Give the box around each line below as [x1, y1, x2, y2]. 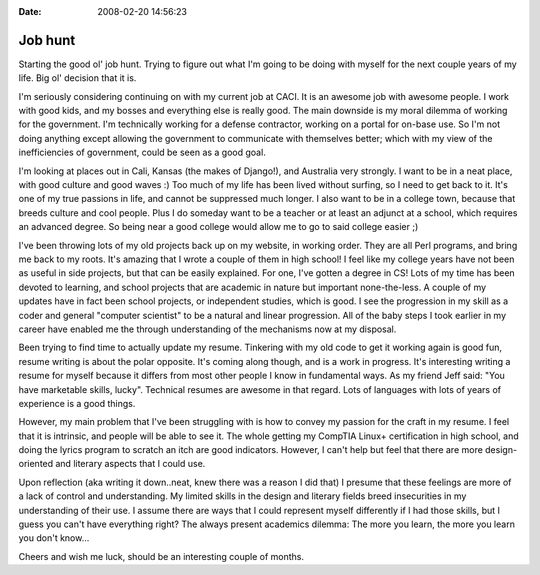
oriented [18, 458, 54, 470]
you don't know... [18, 532, 90, 544]
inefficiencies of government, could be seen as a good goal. [18, 146, 267, 159]
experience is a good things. [18, 397, 136, 409]
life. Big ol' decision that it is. [18, 72, 137, 84]
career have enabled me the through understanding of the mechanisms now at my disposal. [18, 323, 397, 335]
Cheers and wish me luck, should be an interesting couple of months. [18, 550, 305, 562]
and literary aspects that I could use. [55, 458, 206, 470]
